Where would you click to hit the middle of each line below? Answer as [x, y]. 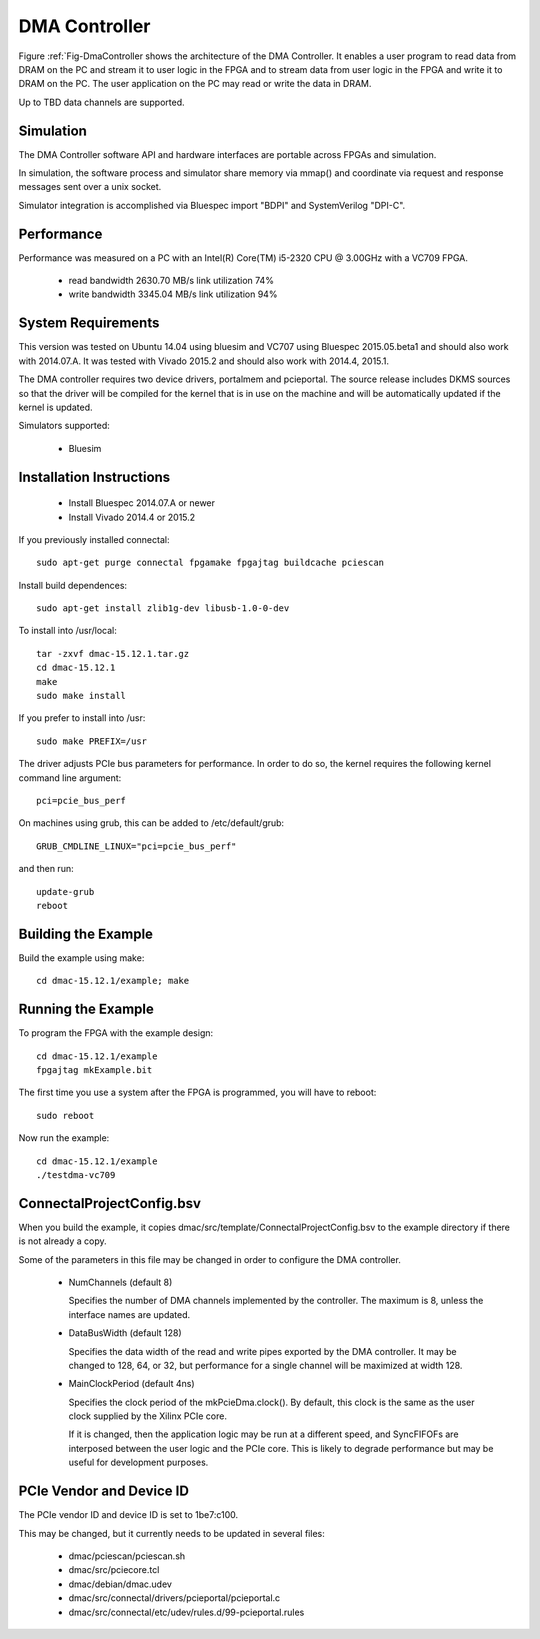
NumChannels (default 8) [120, 1282]
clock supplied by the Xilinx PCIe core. [147, 1416]
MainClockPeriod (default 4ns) [131, 1384]
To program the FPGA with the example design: [116, 1033]
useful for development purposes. [138, 1462]
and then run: [46, 869]
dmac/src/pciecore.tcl [114, 1570]
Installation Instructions [94, 476]
